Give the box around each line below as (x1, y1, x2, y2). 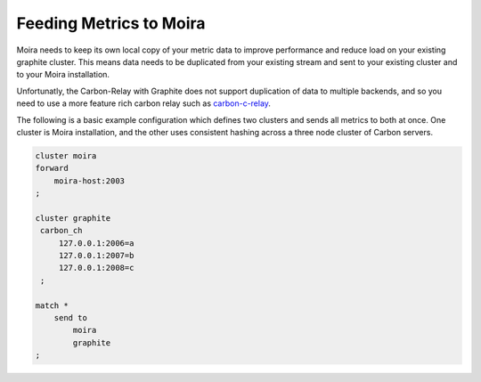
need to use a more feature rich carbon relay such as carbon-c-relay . (16, 98, 272, 109)
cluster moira (35, 150, 97, 160)
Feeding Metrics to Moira (16, 13, 206, 33)
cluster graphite (35, 213, 111, 223)
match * (35, 300, 69, 311)
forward (35, 163, 69, 174)
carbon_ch (40, 225, 83, 236)
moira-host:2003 (53, 175, 125, 186)
